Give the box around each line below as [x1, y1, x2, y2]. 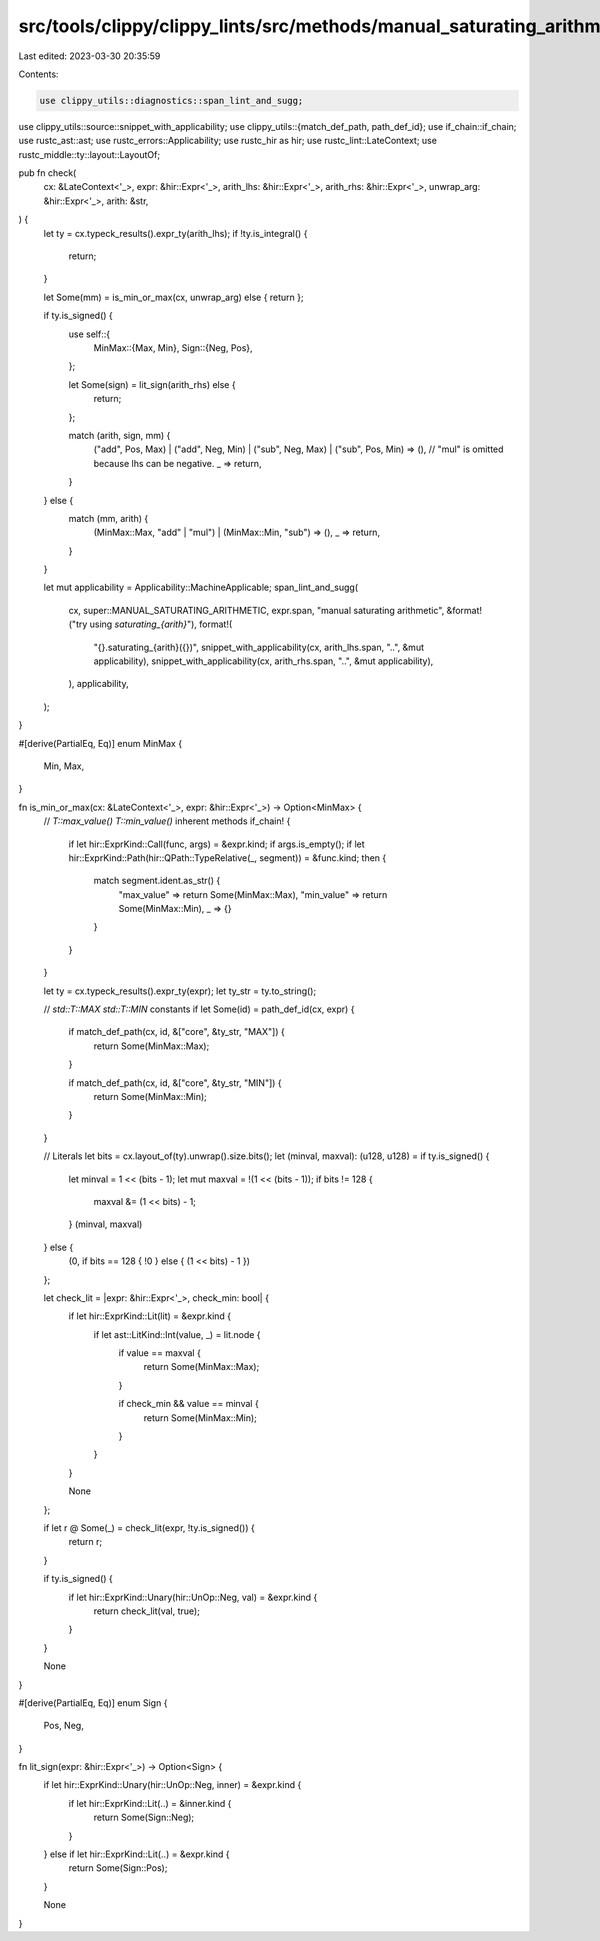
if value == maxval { [118, 1347, 202, 1359]
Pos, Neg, [43, 1720, 84, 1732]
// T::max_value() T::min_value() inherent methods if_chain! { [43, 815, 291, 827]
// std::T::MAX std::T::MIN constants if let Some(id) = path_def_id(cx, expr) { [43, 1003, 355, 1015]
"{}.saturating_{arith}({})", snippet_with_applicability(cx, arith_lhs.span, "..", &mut [93, 641, 425, 653]
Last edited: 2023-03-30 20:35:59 [18, 50, 161, 62]
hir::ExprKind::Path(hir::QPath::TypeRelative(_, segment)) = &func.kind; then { [68, 851, 387, 864]
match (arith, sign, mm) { [68, 429, 171, 441]
